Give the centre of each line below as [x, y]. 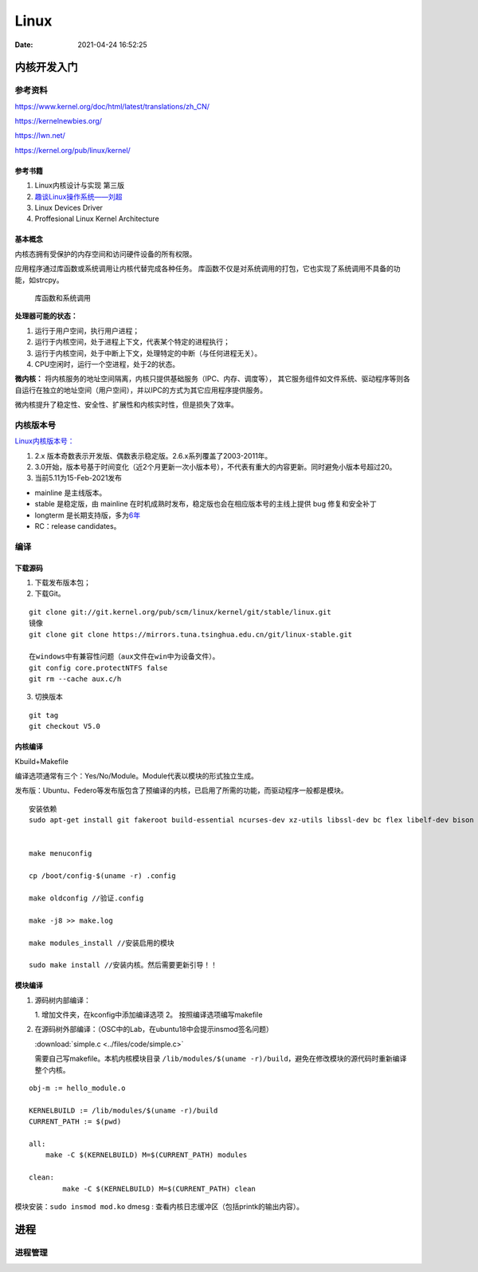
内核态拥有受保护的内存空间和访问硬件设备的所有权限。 [106, 254]
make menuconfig [61, 854]
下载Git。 [50, 593]
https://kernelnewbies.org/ [59, 121]
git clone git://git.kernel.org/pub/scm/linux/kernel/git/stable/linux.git [180, 612]
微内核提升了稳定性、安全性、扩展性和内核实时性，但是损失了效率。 [126, 405]
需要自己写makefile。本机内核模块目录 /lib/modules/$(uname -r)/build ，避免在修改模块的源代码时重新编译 [221, 1059]
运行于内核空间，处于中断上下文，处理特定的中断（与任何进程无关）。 [148, 353]
